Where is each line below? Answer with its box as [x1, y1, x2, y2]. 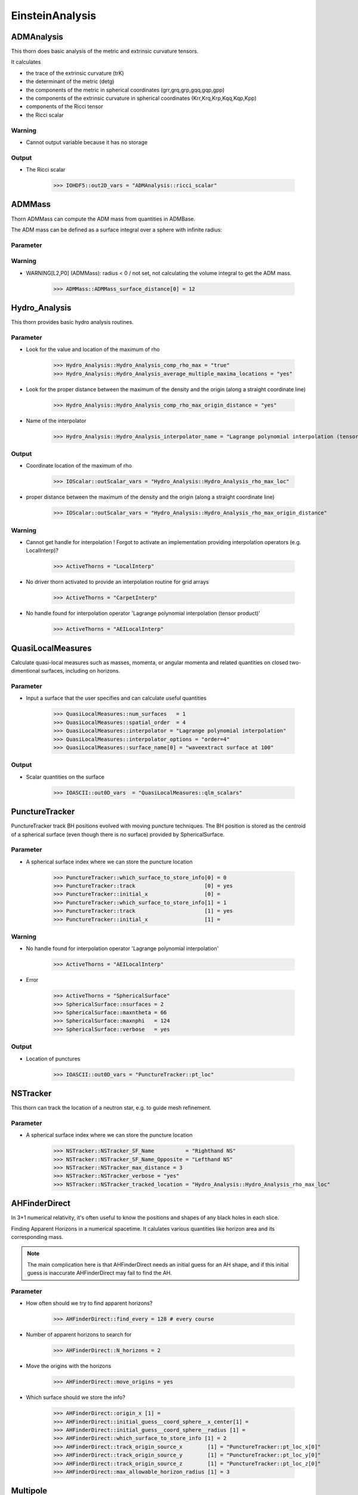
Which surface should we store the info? [26, 1394, 125, 1401]
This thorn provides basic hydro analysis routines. [11, 319, 134, 326]
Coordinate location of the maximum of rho [26, 462, 132, 469]
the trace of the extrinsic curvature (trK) [26, 69, 125, 77]
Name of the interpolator [26, 417, 87, 424]
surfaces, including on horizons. [41, 667, 121, 675]
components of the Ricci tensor [26, 103, 104, 110]
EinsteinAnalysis [11, 9, 97, 22]
